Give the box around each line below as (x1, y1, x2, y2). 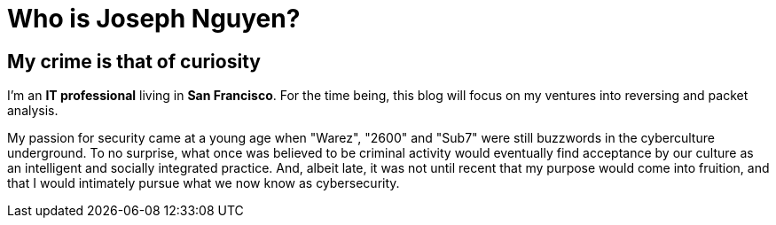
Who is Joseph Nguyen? (7, 4, 301, 34)
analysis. (7, 103, 59, 119)
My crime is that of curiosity (7, 50, 261, 73)
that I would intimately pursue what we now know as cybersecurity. (7, 175, 400, 191)
